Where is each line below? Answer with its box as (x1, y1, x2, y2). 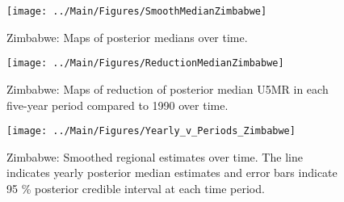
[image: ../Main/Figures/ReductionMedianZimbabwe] (6, 57, 284, 69)
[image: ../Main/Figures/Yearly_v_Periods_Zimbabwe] (6, 125, 296, 137)
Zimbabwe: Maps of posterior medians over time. (6, 28, 248, 45)
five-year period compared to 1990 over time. (6, 96, 229, 113)
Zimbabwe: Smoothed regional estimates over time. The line (6, 148, 303, 165)
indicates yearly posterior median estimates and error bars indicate (6, 164, 338, 181)
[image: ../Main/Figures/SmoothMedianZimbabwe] (6, 6, 267, 17)
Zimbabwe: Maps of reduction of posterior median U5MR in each (6, 80, 329, 97)
